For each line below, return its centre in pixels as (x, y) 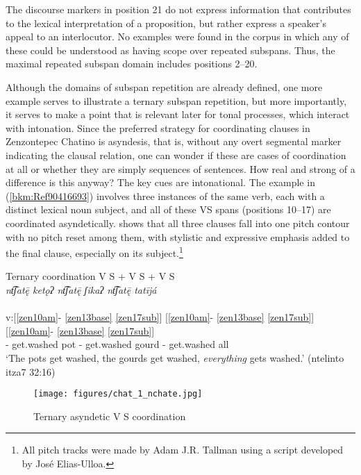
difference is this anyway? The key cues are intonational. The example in (160, 182)
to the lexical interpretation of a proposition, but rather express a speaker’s (166, 23)
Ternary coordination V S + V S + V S (90, 276)
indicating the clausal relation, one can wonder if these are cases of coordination (176, 155)
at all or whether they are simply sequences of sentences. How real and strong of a (180, 168)
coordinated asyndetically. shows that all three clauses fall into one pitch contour (178, 223)
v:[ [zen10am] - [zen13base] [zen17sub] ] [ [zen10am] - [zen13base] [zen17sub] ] (160, 317)
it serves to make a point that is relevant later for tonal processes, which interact (178, 114)
